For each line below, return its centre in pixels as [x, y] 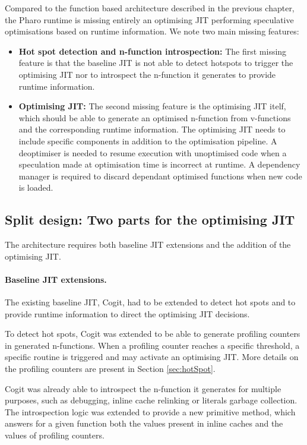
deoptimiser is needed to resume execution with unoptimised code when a [153, 152]
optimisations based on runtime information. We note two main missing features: [152, 31]
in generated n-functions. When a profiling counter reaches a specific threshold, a [152, 345]
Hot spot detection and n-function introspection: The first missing [153, 51]
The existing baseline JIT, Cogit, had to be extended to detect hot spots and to [150, 302]
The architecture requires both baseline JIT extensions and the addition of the [148, 244]
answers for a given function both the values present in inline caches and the [144, 423]
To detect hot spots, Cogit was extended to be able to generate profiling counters [153, 334]
